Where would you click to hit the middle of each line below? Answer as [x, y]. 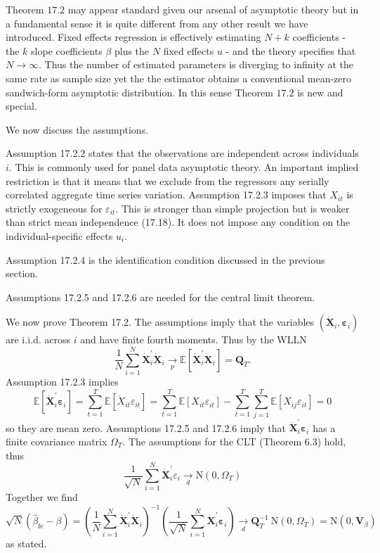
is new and [320, 92]
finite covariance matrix [57, 441]
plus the [132, 50]
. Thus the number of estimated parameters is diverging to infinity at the [196, 64]
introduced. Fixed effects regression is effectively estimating [133, 37]
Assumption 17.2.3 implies [62, 381]
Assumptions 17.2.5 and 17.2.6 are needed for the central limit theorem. [160, 297]
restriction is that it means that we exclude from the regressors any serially [168, 180]
